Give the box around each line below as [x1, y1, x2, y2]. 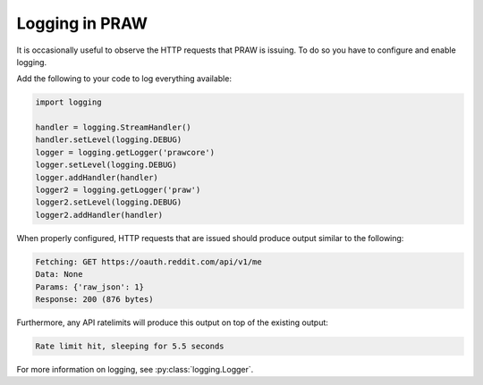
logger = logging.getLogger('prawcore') [35, 147, 215, 157]
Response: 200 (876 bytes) [35, 294, 154, 304]
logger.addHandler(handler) [35, 172, 158, 182]
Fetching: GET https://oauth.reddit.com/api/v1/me [35, 256, 263, 267]
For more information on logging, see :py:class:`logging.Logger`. [16, 364, 254, 374]
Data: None [35, 269, 83, 280]
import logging [35, 97, 102, 107]
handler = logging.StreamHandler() [35, 122, 191, 133]
